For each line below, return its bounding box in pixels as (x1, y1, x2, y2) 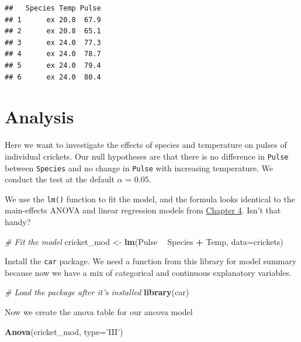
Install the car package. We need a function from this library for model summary (5, 255, 297, 267)
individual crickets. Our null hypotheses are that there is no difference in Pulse (5, 150, 289, 162)
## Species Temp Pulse (5, 4, 101, 12)
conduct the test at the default (5, 173, 115, 185)
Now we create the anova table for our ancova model (5, 306, 193, 318)
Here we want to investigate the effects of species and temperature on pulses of (5, 139, 287, 151)
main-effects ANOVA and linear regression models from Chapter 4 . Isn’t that (5, 204, 281, 216)
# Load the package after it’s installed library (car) (5, 286, 189, 298)
